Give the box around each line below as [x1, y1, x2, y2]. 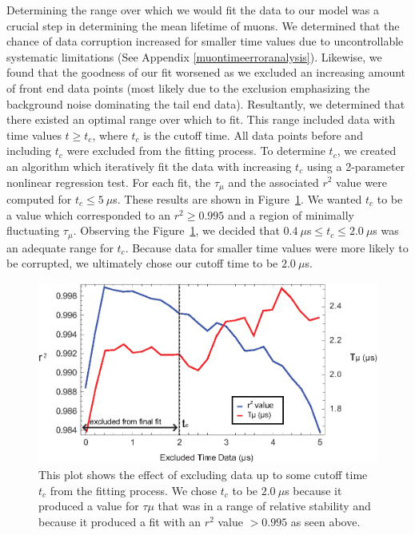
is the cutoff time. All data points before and [143, 126, 363, 143]
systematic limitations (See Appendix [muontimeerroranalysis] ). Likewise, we [6, 48, 382, 65]
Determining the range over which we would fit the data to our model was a [6, 2, 379, 18]
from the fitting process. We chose [50, 481, 217, 498]
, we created [337, 142, 397, 159]
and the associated [228, 173, 319, 190]
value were [336, 173, 387, 190]
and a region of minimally [228, 206, 354, 223]
